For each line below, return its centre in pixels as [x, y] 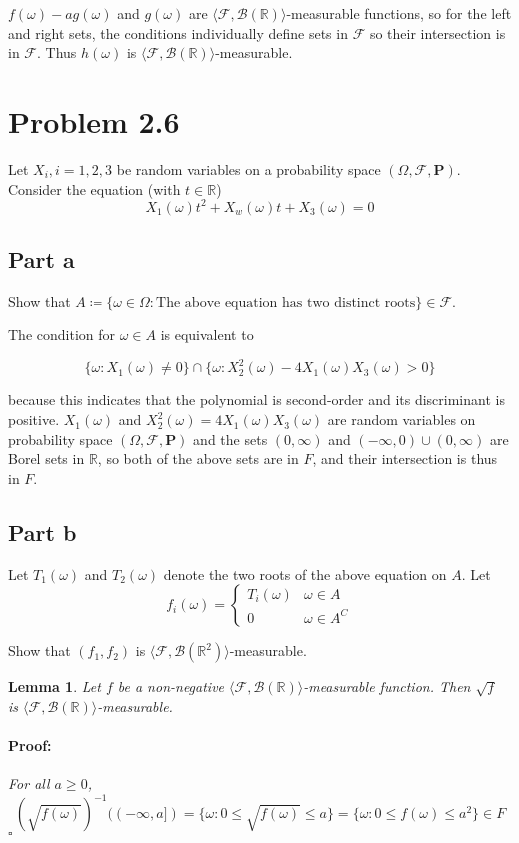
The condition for [62, 334]
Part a [41, 258]
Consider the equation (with [94, 188]
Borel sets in [46, 458]
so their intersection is [437, 32]
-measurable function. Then [387, 686]
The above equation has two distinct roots [286, 302]
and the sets [230, 438]
